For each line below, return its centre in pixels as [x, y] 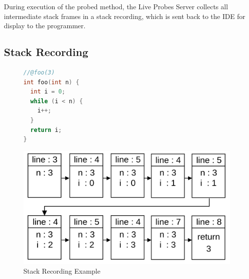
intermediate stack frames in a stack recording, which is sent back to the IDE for [125, 16]
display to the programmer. [45, 26]
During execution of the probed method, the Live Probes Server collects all [116, 6]
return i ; [46, 130]
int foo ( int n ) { [51, 82]
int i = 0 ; [48, 92]
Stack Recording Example [62, 271]
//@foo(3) [39, 72]
